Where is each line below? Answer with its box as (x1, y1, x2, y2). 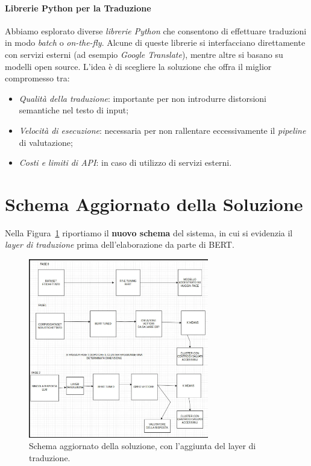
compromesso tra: (5, 72, 70, 84)
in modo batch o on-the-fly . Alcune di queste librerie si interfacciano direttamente (5, 36, 306, 49)
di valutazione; (19, 136, 73, 148)
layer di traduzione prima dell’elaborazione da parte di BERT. (5, 238, 234, 251)
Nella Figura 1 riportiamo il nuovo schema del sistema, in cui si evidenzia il (5, 226, 293, 239)
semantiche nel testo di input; (19, 104, 129, 116)
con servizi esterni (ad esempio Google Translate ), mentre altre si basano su (5, 48, 283, 60)
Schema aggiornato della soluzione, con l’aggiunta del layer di (29, 439, 256, 452)
